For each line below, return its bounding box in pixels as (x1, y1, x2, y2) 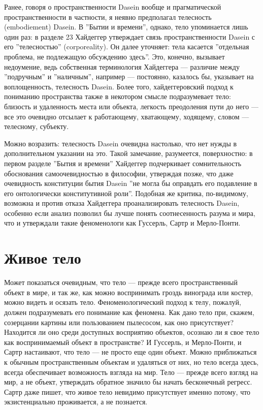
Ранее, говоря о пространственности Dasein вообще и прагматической (4, 2, 221, 12)
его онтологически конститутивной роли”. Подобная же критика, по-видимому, (4, 187, 248, 198)
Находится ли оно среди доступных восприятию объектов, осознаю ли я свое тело (4, 327, 259, 337)
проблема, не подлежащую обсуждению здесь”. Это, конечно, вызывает (4, 51, 225, 61)
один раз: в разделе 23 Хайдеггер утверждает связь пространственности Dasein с (4, 31, 255, 42)
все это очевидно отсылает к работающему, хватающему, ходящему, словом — (4, 111, 249, 121)
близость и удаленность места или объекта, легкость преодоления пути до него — (4, 101, 259, 111)
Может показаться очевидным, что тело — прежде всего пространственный (4, 277, 238, 288)
